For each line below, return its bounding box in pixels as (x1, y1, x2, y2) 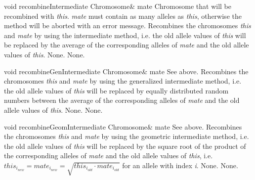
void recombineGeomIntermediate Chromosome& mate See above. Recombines (4, 121, 242, 132)
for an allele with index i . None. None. (122, 160, 238, 170)
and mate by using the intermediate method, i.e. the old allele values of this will (4, 30, 246, 40)
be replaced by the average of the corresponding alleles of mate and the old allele (4, 40, 249, 50)
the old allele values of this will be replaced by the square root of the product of (4, 140, 246, 151)
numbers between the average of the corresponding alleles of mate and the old (4, 95, 240, 105)
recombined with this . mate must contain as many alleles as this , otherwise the (4, 10, 242, 21)
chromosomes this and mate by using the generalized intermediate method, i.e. (4, 76, 242, 86)
